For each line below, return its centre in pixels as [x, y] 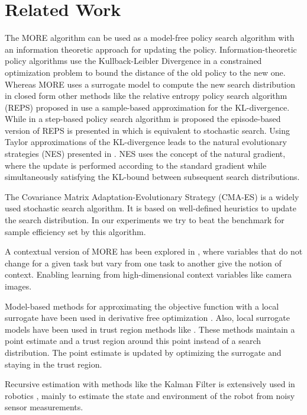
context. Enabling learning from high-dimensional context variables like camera [148, 274]
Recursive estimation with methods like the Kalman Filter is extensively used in [150, 384]
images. [18, 286]
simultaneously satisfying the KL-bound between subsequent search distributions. [152, 177]
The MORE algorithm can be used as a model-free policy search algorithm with [150, 38]
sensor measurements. [44, 407]
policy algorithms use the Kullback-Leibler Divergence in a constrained [133, 61]
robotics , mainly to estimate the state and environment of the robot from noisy [150, 395]
